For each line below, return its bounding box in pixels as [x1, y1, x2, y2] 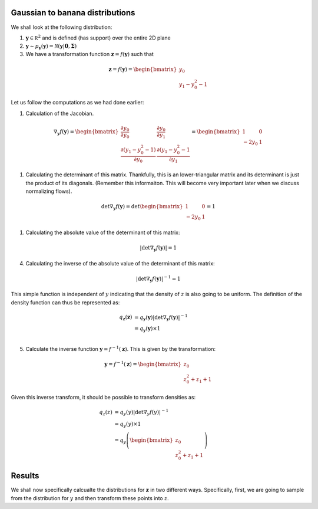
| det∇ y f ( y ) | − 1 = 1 [135, 274, 181, 283]
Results [11, 471, 39, 481]
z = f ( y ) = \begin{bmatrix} [108, 66, 177, 73]
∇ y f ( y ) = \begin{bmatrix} [53, 129, 119, 136]
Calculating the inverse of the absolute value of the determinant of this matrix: [25, 260, 215, 267]
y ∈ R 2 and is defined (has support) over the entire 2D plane [25, 34, 171, 41]
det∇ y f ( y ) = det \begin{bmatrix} [101, 203, 183, 212]
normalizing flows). [25, 188, 72, 195]
